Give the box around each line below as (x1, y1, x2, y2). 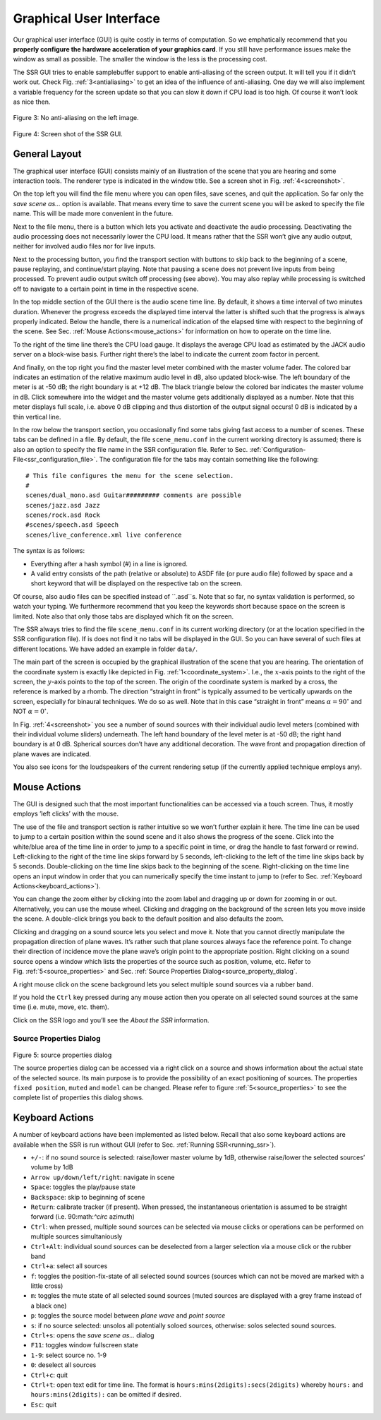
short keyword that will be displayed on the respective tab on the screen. (30, 579, 243, 587)
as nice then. (13, 97, 51, 106)
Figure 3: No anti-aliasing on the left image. (13, 114, 139, 122)
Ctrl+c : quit (30, 1371, 68, 1379)
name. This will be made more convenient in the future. (13, 209, 174, 218)
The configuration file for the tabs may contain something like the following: (99, 455, 319, 464)
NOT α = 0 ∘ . (13, 706, 49, 716)
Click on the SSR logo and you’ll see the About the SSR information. (13, 1015, 210, 1024)
